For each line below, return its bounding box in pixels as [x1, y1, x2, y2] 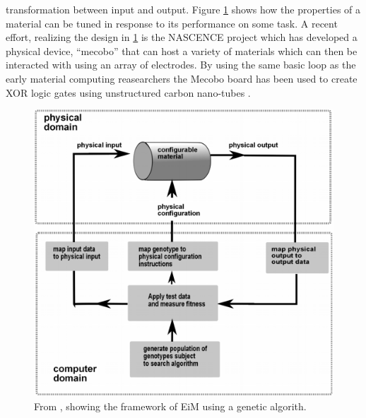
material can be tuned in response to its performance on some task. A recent [6, 16, 338, 30]
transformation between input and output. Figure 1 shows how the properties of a [6, 2, 361, 16]
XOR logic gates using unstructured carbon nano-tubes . [6, 85, 251, 100]
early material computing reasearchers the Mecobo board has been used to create [6, 71, 358, 85]
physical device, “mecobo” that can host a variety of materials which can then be [6, 43, 358, 58]
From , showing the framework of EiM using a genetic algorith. [34, 398, 307, 413]
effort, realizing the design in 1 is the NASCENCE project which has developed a [6, 30, 358, 44]
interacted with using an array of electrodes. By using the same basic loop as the [6, 57, 356, 72]
